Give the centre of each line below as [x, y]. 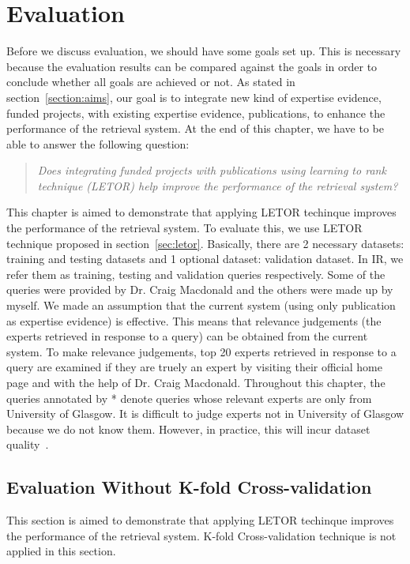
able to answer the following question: [98, 143]
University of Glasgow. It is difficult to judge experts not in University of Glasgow [205, 414]
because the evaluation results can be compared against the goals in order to [192, 66]
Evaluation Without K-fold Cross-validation [189, 487]
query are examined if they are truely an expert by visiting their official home [194, 367]
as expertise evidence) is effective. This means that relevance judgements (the [194, 320]
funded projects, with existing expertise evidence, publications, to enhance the [196, 113]
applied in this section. [61, 551]
